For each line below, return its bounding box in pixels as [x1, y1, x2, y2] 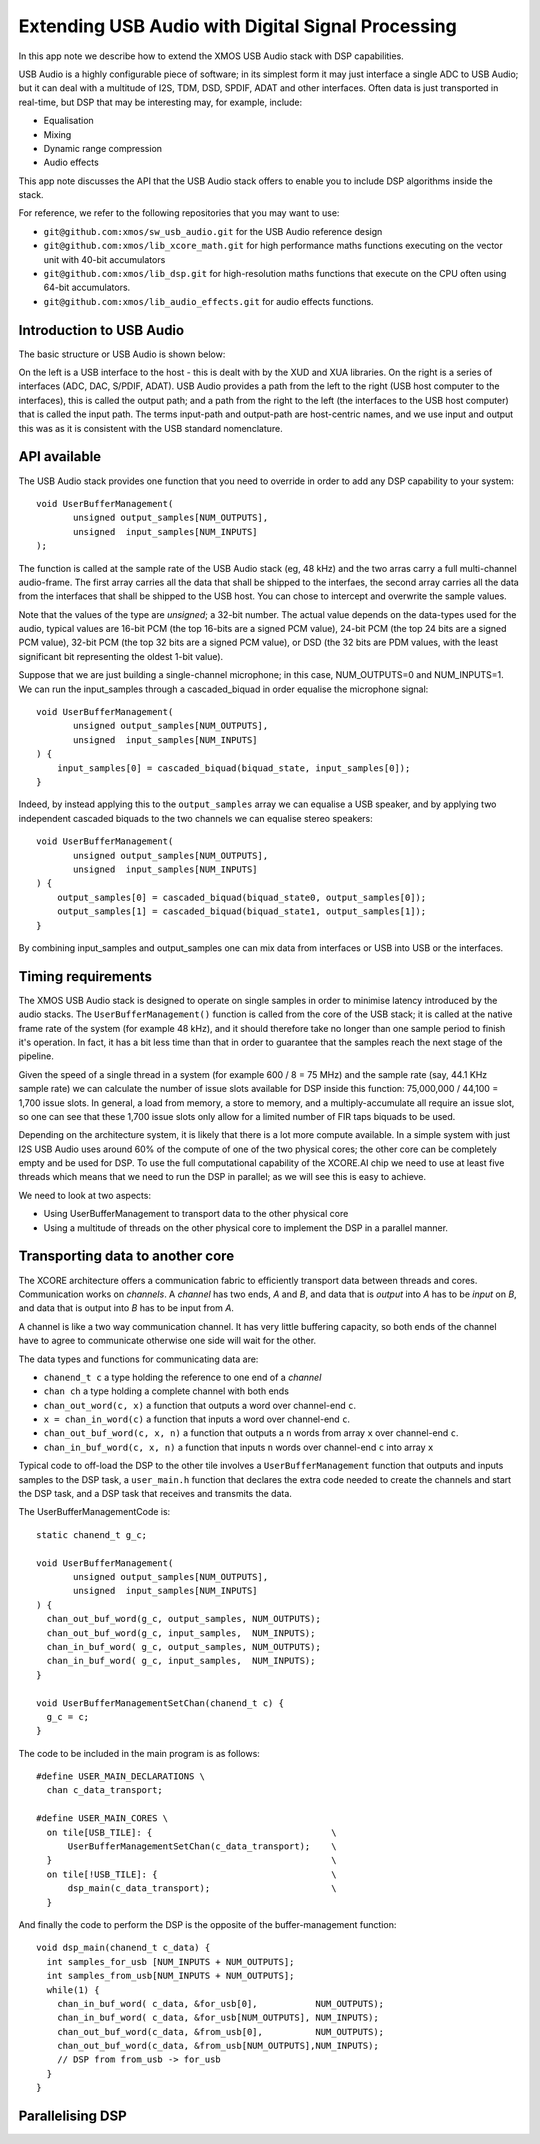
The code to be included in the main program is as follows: [18, 1747, 260, 1759]
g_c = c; [46, 1711, 90, 1722]
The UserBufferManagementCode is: [18, 1506, 171, 1518]
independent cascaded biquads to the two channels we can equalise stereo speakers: [18, 812, 374, 824]
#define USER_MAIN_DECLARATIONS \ [36, 1771, 205, 1782]
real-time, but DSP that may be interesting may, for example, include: [18, 96, 303, 108]
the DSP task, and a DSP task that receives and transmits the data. [18, 1488, 292, 1500]
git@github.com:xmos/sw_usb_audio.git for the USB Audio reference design [43, 225, 383, 237]
